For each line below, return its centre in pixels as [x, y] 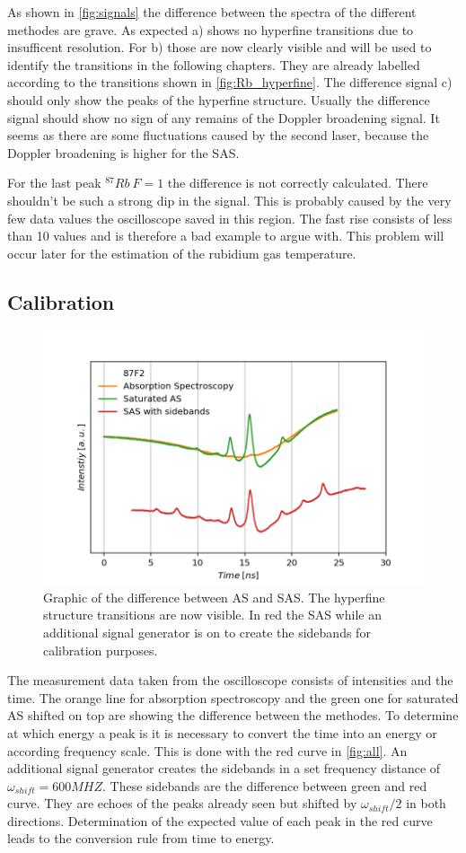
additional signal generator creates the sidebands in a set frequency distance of [224, 768]
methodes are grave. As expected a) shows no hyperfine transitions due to [211, 29]
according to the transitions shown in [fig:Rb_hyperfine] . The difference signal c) [230, 82]
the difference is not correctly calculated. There [298, 183]
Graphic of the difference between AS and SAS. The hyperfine [214, 597]
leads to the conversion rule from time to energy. [141, 838]
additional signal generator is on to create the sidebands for [207, 632]
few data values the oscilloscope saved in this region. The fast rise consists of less [230, 218]
